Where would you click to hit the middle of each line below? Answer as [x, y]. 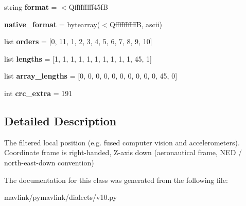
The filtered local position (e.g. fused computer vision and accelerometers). [122, 142]
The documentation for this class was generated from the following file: [116, 180]
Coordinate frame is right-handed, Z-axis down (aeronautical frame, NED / [123, 152]
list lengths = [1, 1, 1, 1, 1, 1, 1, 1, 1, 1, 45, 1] [78, 58]
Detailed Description [60, 120]
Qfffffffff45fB [88, 7]
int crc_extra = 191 [38, 93]
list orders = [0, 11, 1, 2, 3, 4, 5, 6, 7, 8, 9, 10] [78, 41]
